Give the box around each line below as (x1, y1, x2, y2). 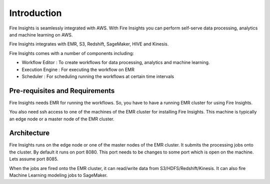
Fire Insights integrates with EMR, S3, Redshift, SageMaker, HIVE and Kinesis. (9, 41, 169, 47)
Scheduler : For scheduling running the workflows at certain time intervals (21, 73, 174, 79)
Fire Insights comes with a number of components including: (9, 50, 134, 56)
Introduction (9, 7, 62, 18)
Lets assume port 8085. (9, 156, 58, 162)
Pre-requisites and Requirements (9, 86, 115, 95)
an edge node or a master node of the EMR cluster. (9, 115, 114, 122)
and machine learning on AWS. (9, 31, 73, 37)
